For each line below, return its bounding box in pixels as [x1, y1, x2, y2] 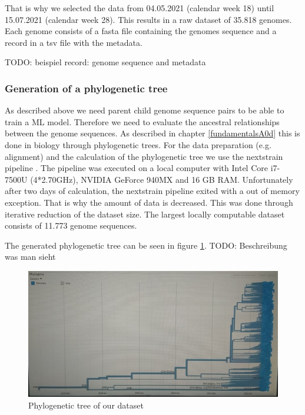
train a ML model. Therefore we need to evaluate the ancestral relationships [5, 115, 280, 128]
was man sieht [5, 250, 56, 263]
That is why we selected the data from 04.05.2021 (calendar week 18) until [5, 2, 274, 14]
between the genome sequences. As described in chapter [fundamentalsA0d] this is [5, 127, 300, 139]
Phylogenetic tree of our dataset [28, 399, 144, 411]
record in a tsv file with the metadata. [5, 36, 142, 48]
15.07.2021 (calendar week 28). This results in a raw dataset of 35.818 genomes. [5, 13, 292, 25]
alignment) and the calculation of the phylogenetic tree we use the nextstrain [5, 150, 283, 162]
